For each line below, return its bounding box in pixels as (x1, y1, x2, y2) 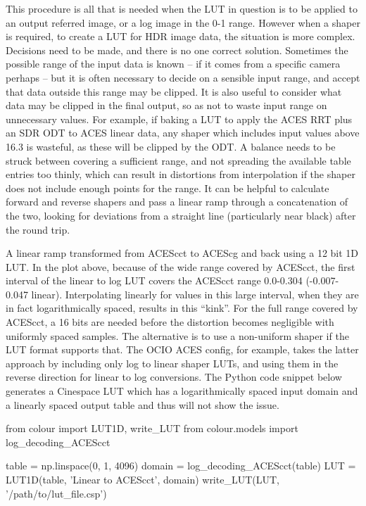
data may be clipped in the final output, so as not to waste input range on (6, 98, 327, 113)
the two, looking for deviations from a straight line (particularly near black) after (6, 208, 356, 222)
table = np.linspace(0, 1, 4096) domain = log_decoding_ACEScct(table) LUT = (6, 458, 356, 473)
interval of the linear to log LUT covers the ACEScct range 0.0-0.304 (6, 273, 303, 288)
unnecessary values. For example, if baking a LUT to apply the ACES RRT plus (6, 111, 353, 126)
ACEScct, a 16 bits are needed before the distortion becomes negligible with (6, 315, 334, 329)
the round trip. (6, 222, 70, 236)
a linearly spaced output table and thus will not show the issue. (6, 397, 279, 412)
